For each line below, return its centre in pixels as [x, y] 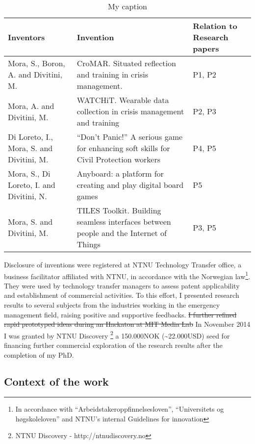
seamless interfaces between [124, 222]
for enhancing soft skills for [123, 148]
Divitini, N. [27, 196]
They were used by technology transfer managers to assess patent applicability [122, 285]
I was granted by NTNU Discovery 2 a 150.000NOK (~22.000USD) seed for [117, 335]
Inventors [26, 37]
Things [89, 244]
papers [206, 48]
